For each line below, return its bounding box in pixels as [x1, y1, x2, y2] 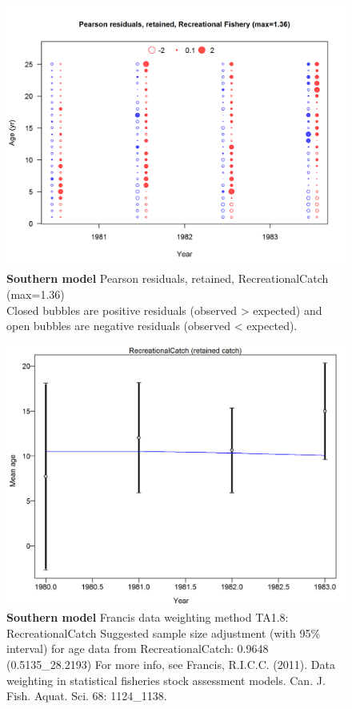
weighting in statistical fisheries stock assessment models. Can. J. [6, 671, 326, 688]
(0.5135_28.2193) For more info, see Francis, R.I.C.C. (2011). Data [6, 656, 335, 673]
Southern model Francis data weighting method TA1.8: [6, 609, 289, 626]
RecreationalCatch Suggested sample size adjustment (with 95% [6, 624, 321, 641]
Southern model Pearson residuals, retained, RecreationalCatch [6, 270, 329, 287]
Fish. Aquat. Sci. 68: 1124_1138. [6, 687, 167, 704]
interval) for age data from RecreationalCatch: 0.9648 [6, 640, 269, 657]
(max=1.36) [6, 286, 65, 303]
